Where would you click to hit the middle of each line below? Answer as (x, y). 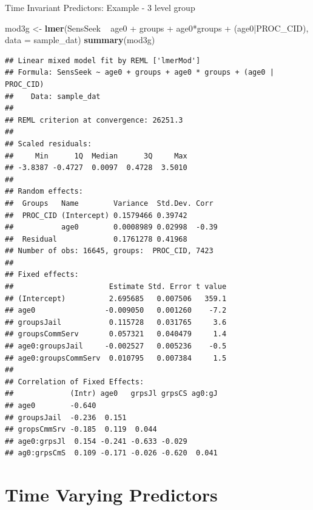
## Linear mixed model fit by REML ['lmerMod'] (103, 60)
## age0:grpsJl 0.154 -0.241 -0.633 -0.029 (96, 441)
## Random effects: (44, 192)
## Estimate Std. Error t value (116, 287)
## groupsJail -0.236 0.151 (66, 417)
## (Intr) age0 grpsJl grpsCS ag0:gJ (111, 394)
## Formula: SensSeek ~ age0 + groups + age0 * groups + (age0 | (140, 73)
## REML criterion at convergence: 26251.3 (94, 120)
